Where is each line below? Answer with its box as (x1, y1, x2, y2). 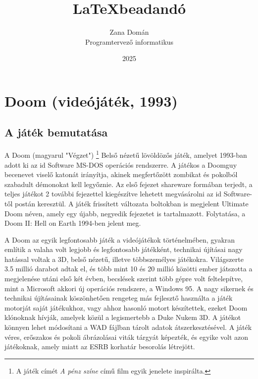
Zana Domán (109, 27, 149, 37)
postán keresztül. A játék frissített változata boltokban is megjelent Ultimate (14, 198, 249, 208)
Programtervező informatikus (85, 36, 174, 47)
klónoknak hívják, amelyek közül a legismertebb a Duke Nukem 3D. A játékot (4, 312, 241, 322)
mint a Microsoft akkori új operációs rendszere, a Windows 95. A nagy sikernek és (4, 283, 254, 293)
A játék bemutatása (4, 125, 108, 140)
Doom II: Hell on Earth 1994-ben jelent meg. (4, 218, 141, 228)
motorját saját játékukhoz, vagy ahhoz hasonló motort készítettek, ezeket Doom (4, 302, 248, 313)
